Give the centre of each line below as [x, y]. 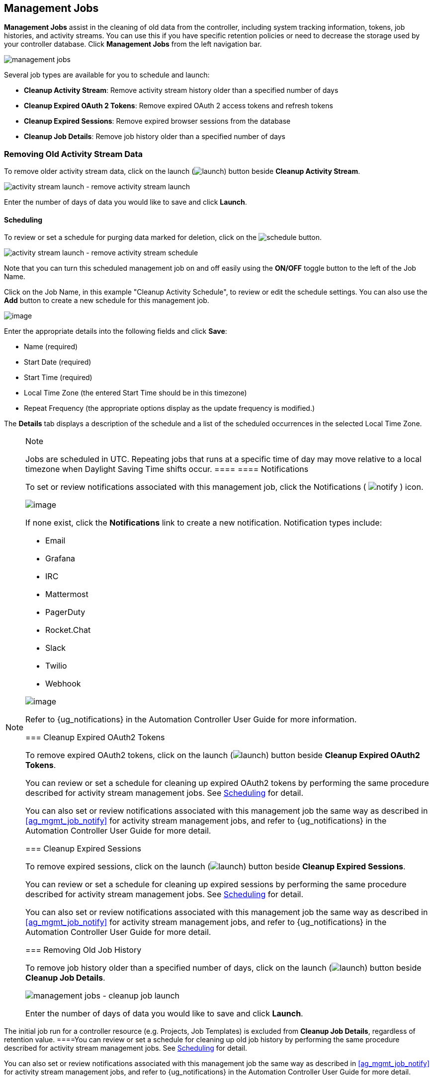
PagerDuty [65, 612]
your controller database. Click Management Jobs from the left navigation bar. [133, 44]
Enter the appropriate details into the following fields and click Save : [116, 331]
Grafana [60, 559]
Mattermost [67, 594]
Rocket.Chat [68, 630]
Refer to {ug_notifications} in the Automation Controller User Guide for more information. [191, 720]
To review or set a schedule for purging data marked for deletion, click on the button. [163, 237]
